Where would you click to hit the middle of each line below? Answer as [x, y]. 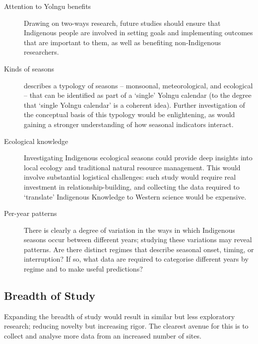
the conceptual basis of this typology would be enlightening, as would [129, 114]
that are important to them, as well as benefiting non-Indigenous [123, 42]
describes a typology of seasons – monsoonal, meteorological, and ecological [138, 85]
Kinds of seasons [29, 68]
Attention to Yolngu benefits [48, 6]
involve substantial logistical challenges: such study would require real [130, 177]
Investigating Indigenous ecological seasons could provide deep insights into [138, 158]
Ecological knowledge [36, 141]
